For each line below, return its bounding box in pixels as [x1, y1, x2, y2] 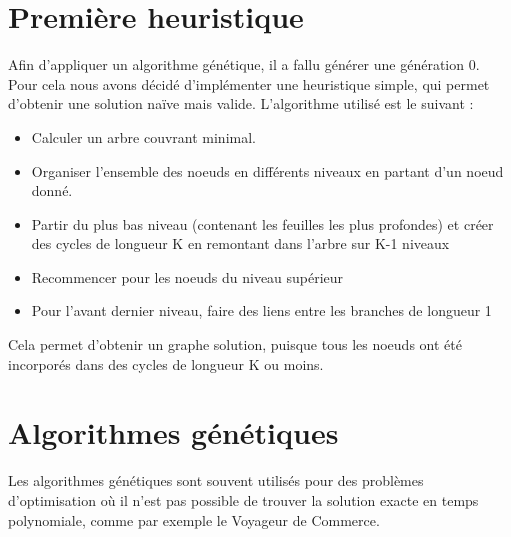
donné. [31, 180, 73, 201]
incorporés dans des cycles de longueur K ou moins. [8, 353, 324, 374]
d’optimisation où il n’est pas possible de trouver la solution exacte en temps [8, 489, 479, 510]
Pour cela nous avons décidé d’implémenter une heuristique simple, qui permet [8, 73, 490, 94]
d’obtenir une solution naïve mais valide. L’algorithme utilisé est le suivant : [8, 93, 474, 114]
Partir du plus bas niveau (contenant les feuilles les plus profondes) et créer [31, 213, 494, 234]
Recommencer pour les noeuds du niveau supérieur [31, 266, 344, 287]
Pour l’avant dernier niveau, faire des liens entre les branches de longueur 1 [31, 300, 492, 321]
